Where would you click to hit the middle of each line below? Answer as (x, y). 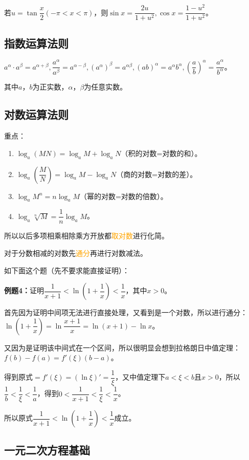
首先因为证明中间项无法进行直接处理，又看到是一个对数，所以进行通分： (126, 312)
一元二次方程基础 (47, 450)
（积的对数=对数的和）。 (161, 153)
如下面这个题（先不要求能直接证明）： (67, 270)
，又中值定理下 (140, 377)
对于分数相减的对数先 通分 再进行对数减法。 (76, 253)
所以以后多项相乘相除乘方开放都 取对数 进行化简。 (86, 236)
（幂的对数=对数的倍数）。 (123, 196)
